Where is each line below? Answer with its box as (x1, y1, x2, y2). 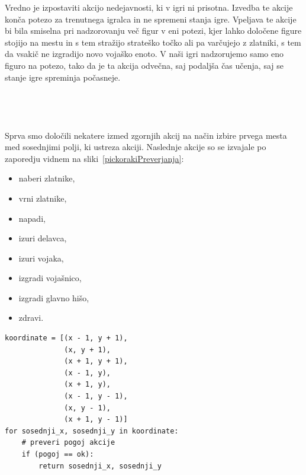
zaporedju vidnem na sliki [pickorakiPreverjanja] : (5, 152, 184, 164)
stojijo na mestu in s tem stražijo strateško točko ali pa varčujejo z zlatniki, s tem (5, 36, 301, 48)
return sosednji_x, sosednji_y (38, 461, 162, 470)
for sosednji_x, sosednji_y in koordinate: (5, 426, 179, 435)
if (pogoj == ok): (21, 450, 94, 458)
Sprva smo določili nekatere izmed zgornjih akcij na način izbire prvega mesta (5, 129, 287, 141)
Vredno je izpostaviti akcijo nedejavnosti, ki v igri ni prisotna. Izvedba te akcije (5, 1, 293, 13)
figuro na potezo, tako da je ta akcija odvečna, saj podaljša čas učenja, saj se (5, 59, 284, 71)
